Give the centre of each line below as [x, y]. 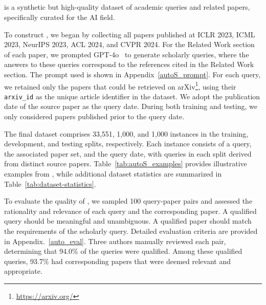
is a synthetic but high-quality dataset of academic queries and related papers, [127, 7]
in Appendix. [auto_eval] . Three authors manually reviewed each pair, [115, 241]
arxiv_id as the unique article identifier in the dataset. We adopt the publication [132, 96]
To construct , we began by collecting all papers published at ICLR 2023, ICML [130, 34]
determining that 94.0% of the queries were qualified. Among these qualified [123, 251]
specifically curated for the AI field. [60, 17]
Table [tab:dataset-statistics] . [50, 183]
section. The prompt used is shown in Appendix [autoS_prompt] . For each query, [132, 74]
